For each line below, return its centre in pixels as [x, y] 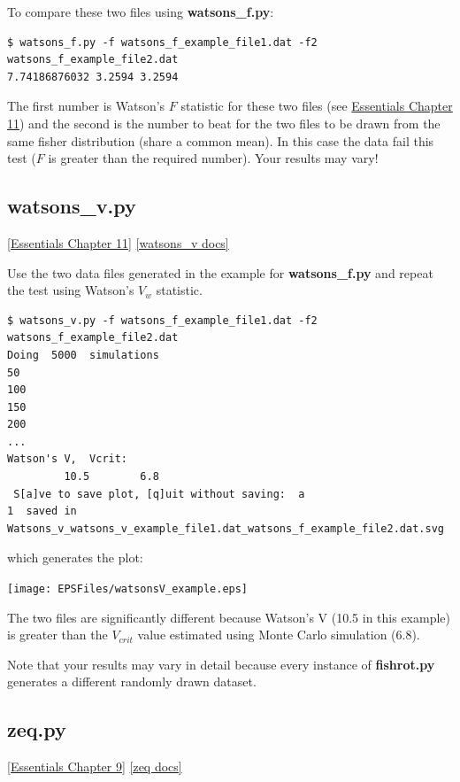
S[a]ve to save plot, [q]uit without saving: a [159, 494]
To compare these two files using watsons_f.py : [141, 12]
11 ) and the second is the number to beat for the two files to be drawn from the [224, 123]
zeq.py [37, 729]
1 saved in [42, 511]
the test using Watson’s [71, 290]
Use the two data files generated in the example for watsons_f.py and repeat [220, 272]
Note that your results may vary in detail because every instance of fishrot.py [221, 664]
